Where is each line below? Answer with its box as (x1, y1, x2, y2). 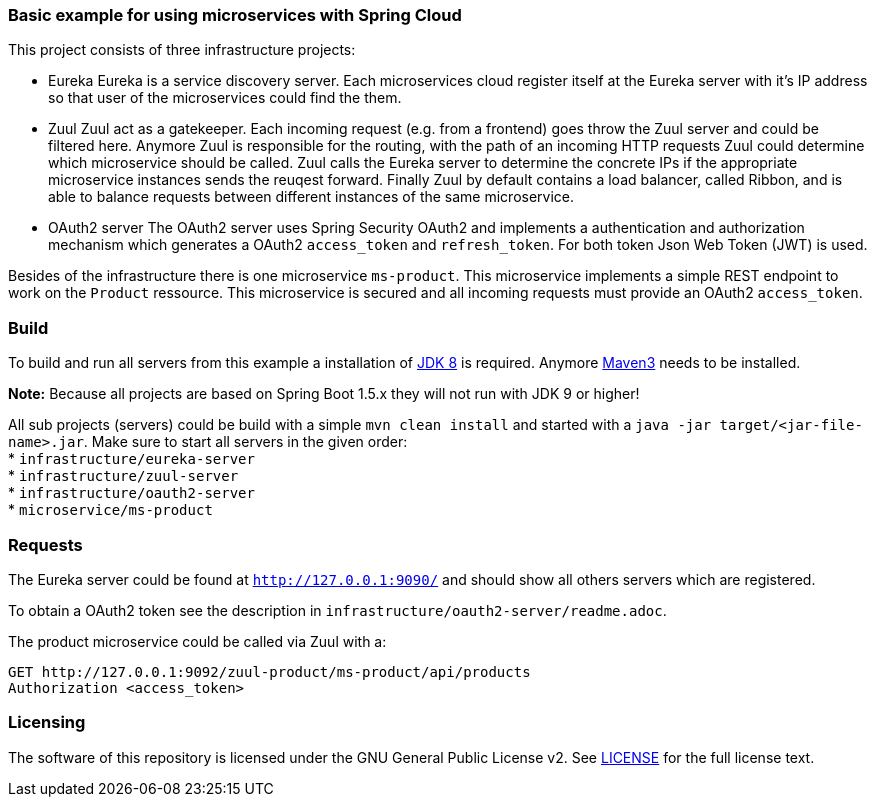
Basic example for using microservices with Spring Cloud (8, 5, 462, 25)
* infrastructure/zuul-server (8, 467, 239, 485)
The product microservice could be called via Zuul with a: (8, 632, 387, 650)
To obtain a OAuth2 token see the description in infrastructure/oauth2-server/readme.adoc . (8, 601, 667, 619)
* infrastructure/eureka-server (8, 450, 255, 468)
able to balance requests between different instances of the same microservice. (48, 188, 575, 206)
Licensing (8, 712, 86, 733)
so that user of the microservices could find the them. (48, 89, 402, 107)
